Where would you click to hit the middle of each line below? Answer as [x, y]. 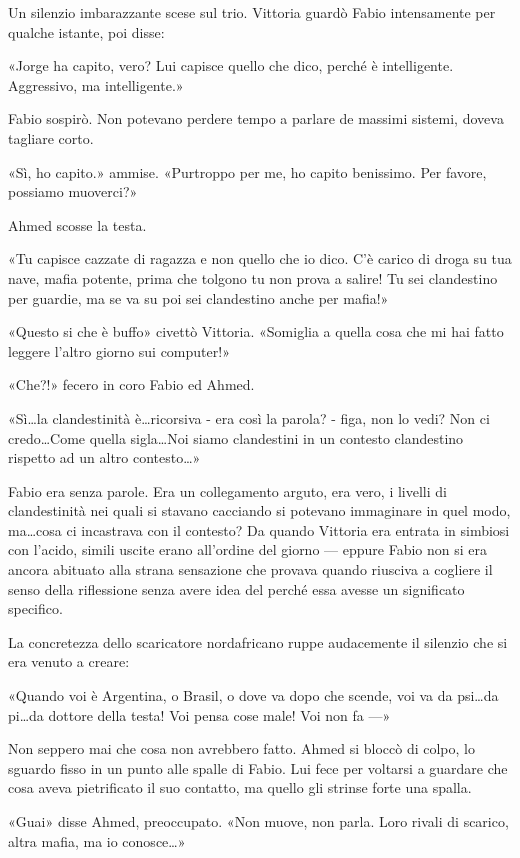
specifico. [35, 608]
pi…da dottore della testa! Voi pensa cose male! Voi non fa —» [199, 714]
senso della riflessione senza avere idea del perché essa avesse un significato [236, 588]
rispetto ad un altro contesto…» [104, 457]
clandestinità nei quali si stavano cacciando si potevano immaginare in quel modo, [259, 510]
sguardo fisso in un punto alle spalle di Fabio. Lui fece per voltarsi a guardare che [258, 767]
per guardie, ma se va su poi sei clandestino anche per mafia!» [198, 297]
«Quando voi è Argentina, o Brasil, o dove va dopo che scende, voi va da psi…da [253, 695]
